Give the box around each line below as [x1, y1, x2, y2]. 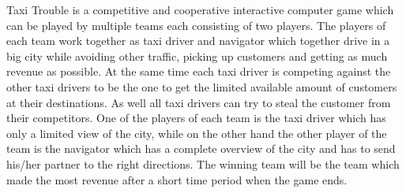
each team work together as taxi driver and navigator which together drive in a [6, 32, 390, 49]
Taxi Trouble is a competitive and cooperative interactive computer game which [6, 2, 394, 17]
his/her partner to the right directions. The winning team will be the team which [6, 155, 400, 172]
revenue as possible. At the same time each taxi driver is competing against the [6, 63, 391, 80]
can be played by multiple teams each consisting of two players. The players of [6, 17, 386, 33]
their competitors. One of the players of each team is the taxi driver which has [6, 109, 386, 126]
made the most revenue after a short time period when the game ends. [6, 171, 348, 187]
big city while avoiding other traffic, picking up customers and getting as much [6, 47, 388, 64]
